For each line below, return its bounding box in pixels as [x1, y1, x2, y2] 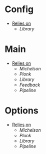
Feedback [19, 82, 40, 88]
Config [4, 4, 33, 15]
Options [4, 105, 38, 117]
